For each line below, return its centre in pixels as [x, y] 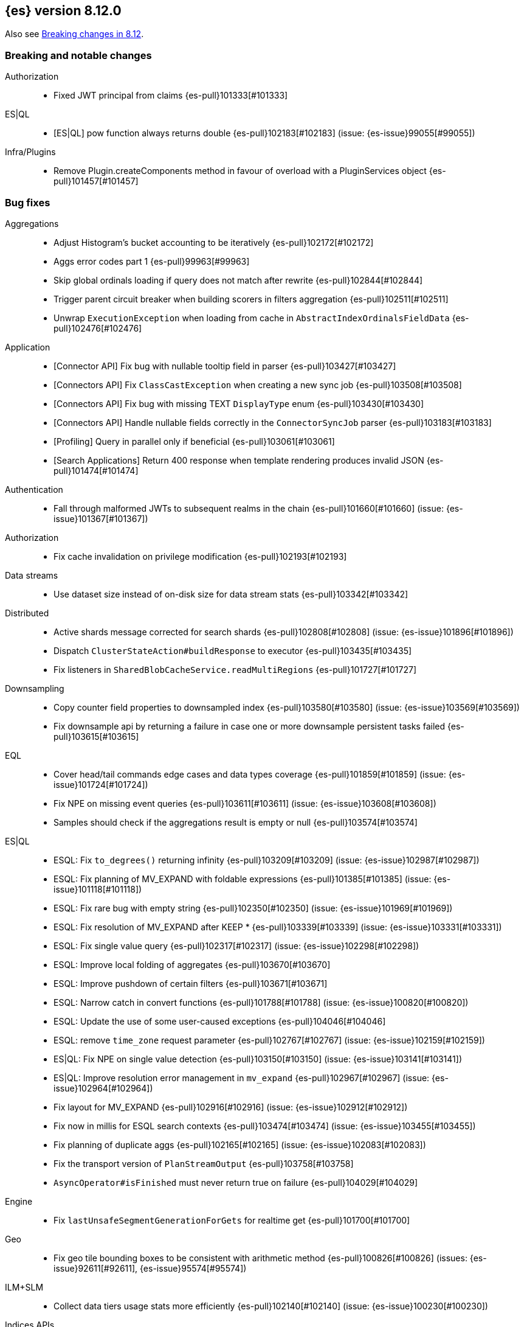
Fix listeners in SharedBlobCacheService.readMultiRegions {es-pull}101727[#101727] [235, 669]
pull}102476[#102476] [98, 328]
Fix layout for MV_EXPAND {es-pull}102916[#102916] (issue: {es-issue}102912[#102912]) [231, 1107]
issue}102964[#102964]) [103, 1088]
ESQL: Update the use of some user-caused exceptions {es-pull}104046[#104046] [220, 1021]
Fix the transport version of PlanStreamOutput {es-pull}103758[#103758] [204, 1163]
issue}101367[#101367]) [101, 518]
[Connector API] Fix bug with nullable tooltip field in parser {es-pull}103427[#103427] [225, 366]
